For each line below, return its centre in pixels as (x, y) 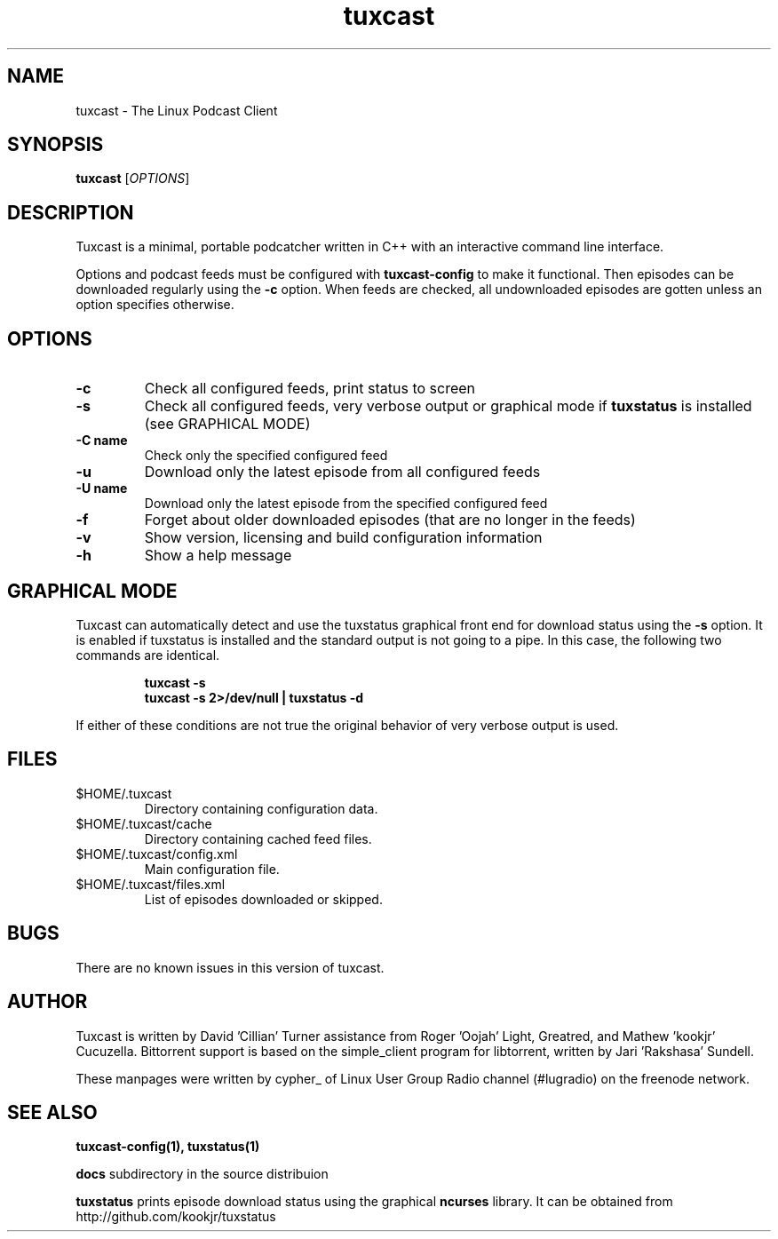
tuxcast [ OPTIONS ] (133, 179)
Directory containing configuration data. (261, 808)
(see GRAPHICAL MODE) (227, 424)
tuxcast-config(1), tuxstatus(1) (168, 1147)
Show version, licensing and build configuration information (343, 538)
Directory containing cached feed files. (258, 838)
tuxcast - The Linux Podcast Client (177, 110)
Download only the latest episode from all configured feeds (342, 472)
